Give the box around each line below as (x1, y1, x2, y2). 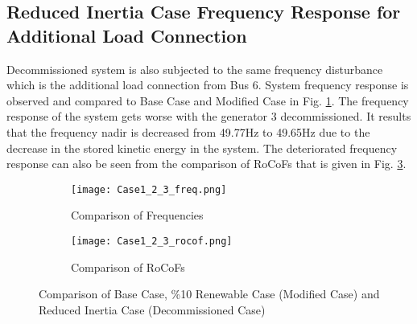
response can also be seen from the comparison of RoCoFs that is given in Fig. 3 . (6, 155, 407, 172)
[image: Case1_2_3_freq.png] (71, 183, 227, 195)
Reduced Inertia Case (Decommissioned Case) (39, 301, 266, 318)
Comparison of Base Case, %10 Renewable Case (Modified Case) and (39, 285, 380, 302)
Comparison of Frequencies (71, 207, 204, 224)
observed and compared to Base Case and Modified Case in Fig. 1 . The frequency (6, 92, 409, 109)
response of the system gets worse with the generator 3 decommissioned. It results (6, 108, 411, 125)
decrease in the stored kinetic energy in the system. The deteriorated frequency (6, 139, 398, 156)
